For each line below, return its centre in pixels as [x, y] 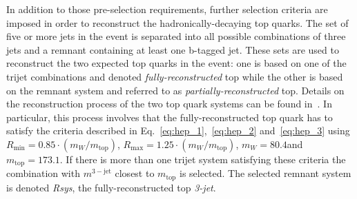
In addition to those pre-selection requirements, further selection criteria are [167, 9]
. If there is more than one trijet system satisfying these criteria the [203, 159]
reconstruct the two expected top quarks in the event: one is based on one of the [176, 63]
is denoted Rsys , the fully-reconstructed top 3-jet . [111, 187]
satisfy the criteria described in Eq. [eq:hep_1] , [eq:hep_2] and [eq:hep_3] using [178, 130]
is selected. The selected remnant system [265, 173]
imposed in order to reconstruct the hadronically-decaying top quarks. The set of [177, 22]
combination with [43, 173]
